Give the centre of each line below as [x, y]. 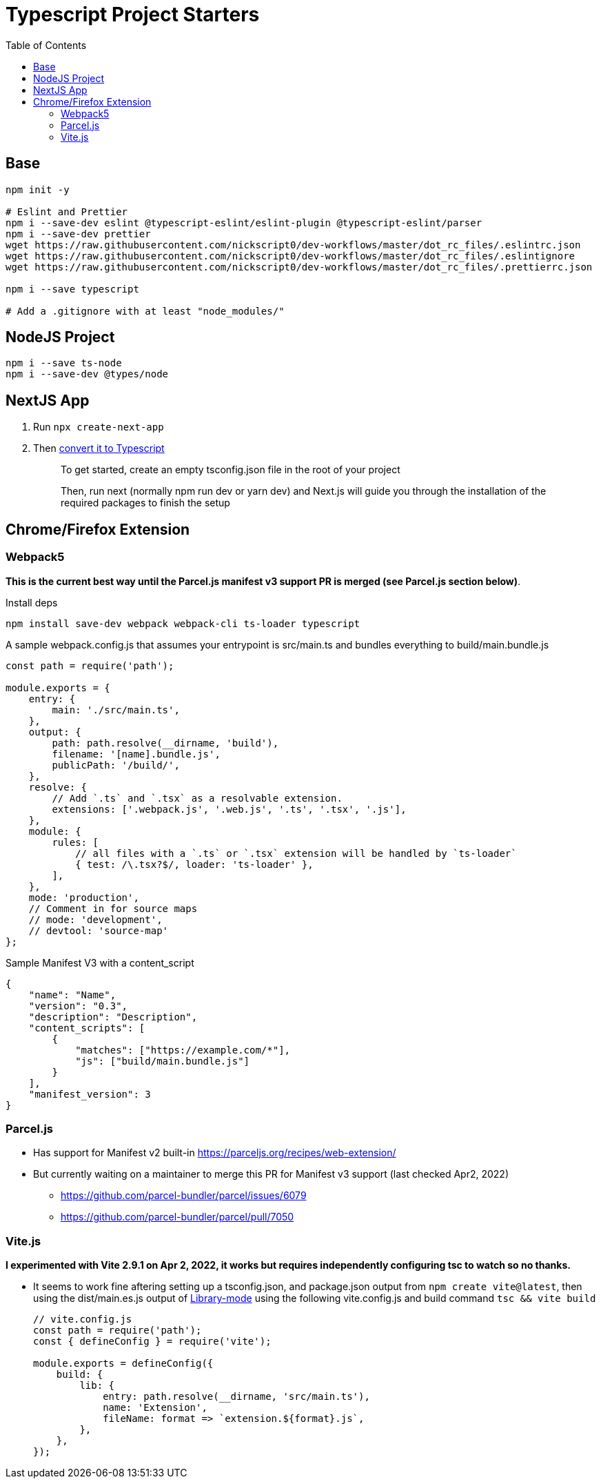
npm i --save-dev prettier [78, 234]
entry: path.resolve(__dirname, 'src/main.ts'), [236, 1396]
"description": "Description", [113, 1017]
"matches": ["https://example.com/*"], [183, 1050]
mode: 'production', [84, 897]
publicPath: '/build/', [116, 765]
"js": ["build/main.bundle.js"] [163, 1061]
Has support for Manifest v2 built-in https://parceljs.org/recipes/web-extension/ [215, 1153]
